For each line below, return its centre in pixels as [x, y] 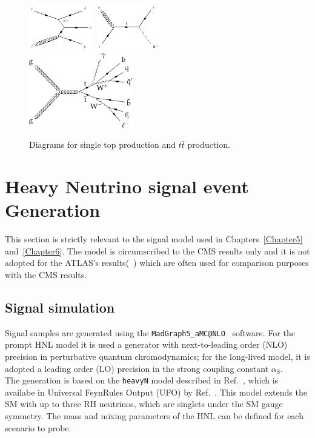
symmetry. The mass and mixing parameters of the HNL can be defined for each [154, 416]
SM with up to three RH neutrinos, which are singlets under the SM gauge [144, 404]
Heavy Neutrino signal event [127, 186]
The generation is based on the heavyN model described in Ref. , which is [142, 380]
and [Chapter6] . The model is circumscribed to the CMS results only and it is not [157, 251]
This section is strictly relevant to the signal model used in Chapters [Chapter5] [154, 239]
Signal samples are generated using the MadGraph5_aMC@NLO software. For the [150, 332]
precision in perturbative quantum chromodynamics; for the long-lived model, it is [157, 357]
